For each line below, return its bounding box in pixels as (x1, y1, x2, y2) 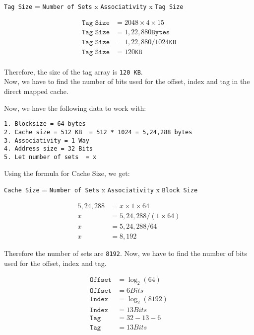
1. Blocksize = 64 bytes (4, 120, 86, 128)
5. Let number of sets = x (4, 153, 97, 161)
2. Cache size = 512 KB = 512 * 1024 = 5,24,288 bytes (4, 128, 192, 136)
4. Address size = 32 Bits (4, 145, 93, 153)
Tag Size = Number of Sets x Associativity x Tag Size (4, 1, 184, 11)
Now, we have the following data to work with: (4, 102, 146, 113)
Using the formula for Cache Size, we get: (4, 167, 130, 178)
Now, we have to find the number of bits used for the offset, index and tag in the (4, 76, 250, 86)
